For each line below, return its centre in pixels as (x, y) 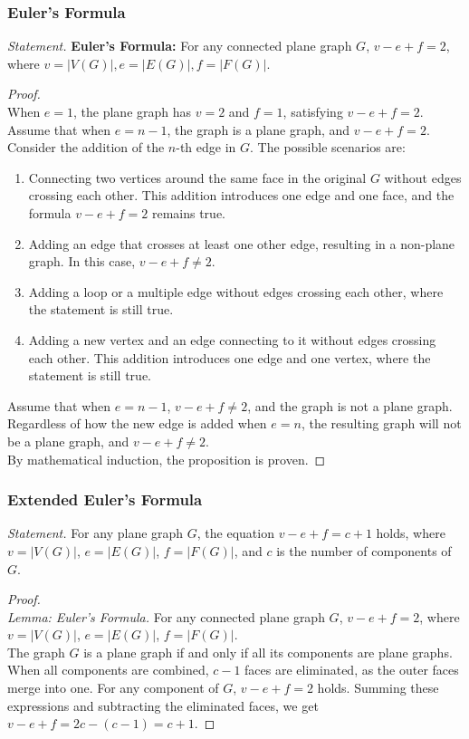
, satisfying (313, 111)
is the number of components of (364, 550)
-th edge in (206, 147)
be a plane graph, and (68, 441)
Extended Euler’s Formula (105, 499)
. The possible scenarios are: (328, 147)
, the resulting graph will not (381, 423)
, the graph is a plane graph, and (258, 129)
